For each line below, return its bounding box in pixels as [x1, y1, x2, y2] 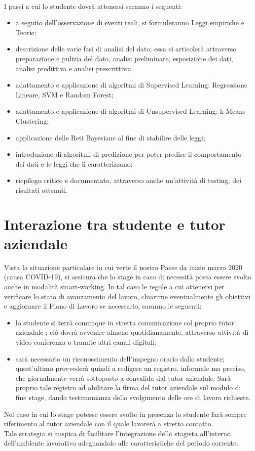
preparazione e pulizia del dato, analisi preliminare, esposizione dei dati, [15, 53, 233, 63]
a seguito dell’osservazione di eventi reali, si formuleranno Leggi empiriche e [15, 17, 244, 28]
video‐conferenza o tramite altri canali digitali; [15, 336, 156, 347]
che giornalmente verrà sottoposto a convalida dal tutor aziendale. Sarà [15, 372, 231, 383]
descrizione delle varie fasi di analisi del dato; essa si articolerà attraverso [15, 44, 237, 54]
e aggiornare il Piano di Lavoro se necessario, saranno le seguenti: [4, 301, 202, 311]
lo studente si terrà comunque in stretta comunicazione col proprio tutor [15, 317, 234, 327]
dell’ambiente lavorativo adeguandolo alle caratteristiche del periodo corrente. [4, 438, 239, 448]
